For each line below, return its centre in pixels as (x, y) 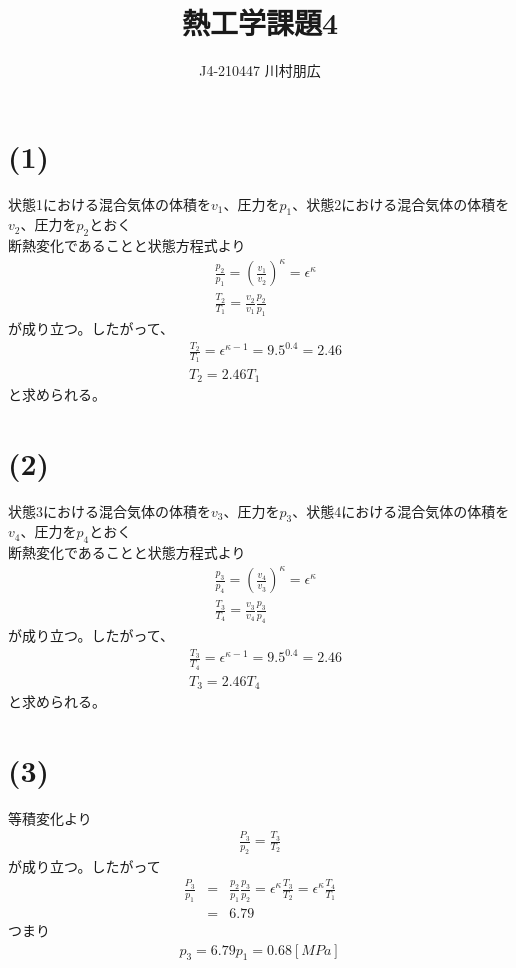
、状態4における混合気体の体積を (401, 510)
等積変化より (50, 817)
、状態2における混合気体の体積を (401, 203)
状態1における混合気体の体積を (109, 203)
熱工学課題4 (260, 22)
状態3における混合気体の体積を (109, 510)
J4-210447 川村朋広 (260, 70)
